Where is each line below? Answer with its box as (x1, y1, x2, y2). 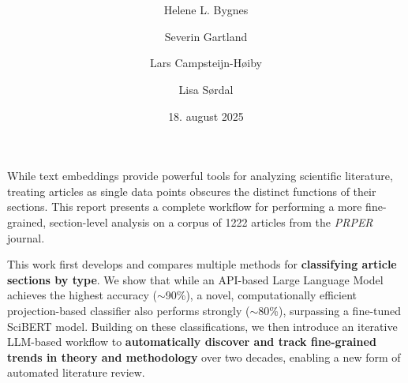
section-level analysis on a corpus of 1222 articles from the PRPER (49, 213, 373, 230)
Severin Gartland (164, 28, 248, 44)
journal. (7, 229, 45, 246)
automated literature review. (7, 364, 145, 381)
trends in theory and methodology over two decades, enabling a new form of (7, 348, 401, 365)
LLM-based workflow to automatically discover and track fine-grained (7, 333, 376, 350)
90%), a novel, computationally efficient (165, 287, 357, 303)
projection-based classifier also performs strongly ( (7, 302, 250, 318)
